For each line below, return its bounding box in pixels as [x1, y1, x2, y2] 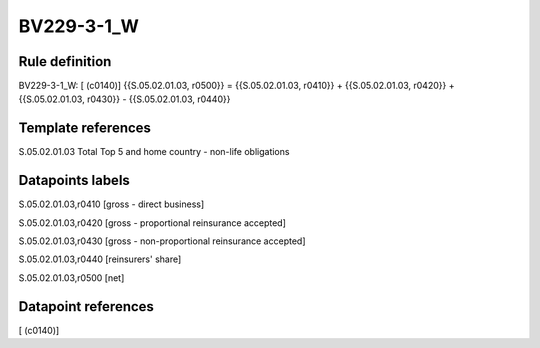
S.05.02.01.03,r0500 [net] [18, 271, 125, 284]
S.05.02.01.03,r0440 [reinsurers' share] [18, 253, 182, 265]
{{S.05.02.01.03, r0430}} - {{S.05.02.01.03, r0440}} [18, 93, 231, 105]
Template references [18, 120, 152, 137]
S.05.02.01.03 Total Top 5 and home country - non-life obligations [18, 146, 290, 158]
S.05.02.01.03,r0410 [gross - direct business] [18, 198, 205, 210]
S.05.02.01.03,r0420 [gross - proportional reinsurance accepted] [18, 216, 287, 229]
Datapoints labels [18, 172, 130, 189]
